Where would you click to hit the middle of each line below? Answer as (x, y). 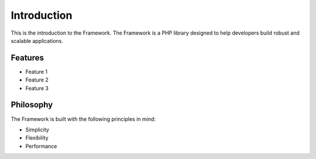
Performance (41, 146)
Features (27, 58)
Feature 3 (37, 88)
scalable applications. (37, 40)
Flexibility (37, 138)
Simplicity (37, 130)
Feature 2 (37, 80)
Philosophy (32, 105)
